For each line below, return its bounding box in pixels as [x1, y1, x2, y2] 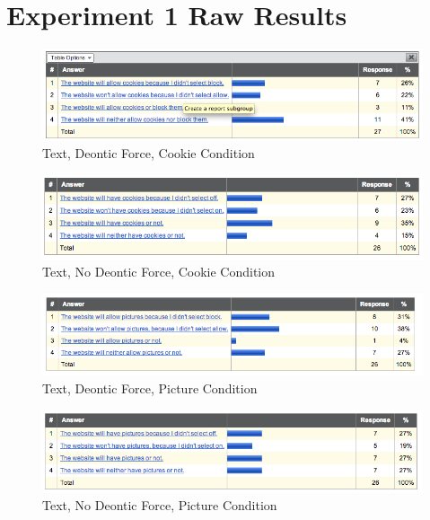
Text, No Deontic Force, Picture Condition [42, 496, 277, 515]
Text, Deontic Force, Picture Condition [42, 378, 258, 397]
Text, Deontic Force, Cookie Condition [42, 144, 255, 163]
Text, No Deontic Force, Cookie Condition [42, 262, 276, 281]
